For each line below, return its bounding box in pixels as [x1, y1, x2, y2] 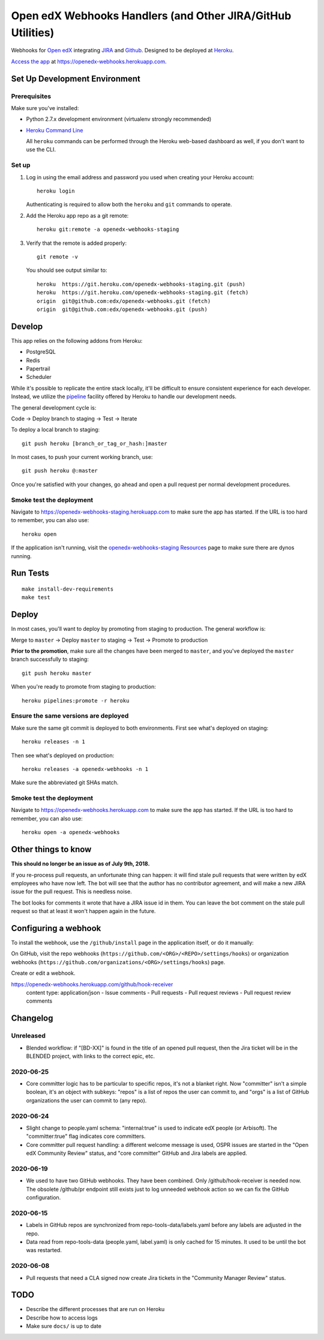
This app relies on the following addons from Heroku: [11, 337, 143, 344]
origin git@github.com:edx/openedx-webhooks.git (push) [37, 306, 208, 313]
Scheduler [26, 373, 52, 381]
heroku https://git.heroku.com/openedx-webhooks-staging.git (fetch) [37, 289, 249, 296]
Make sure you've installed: [11, 104, 79, 111]
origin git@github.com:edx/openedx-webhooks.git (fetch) [37, 298, 211, 304]
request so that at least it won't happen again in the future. [11, 908, 156, 915]
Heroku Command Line [26, 126, 83, 134]
